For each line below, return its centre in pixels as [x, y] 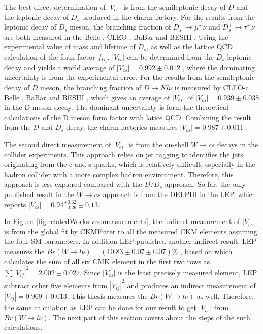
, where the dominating [219, 67]
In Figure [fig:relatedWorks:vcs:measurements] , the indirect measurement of [122, 221]
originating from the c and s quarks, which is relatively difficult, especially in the [130, 164]
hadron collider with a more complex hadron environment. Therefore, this [119, 174]
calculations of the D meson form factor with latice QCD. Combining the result [128, 117]
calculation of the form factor [50, 56]
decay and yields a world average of [59, 67]
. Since [90, 272]
